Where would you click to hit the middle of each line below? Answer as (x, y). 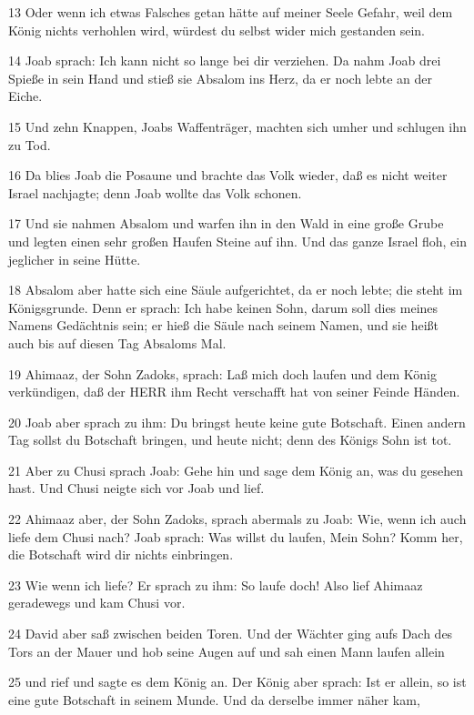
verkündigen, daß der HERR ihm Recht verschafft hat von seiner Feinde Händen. (234, 392)
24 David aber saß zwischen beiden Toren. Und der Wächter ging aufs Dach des (231, 634)
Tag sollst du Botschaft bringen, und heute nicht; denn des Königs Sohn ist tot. (230, 440)
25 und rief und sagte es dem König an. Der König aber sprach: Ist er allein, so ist (237, 682)
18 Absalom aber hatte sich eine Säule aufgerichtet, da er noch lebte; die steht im (236, 290)
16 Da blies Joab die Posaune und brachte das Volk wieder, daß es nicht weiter (228, 175)
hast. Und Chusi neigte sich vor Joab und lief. (136, 488)
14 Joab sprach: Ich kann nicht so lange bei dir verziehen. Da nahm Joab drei (225, 60)
